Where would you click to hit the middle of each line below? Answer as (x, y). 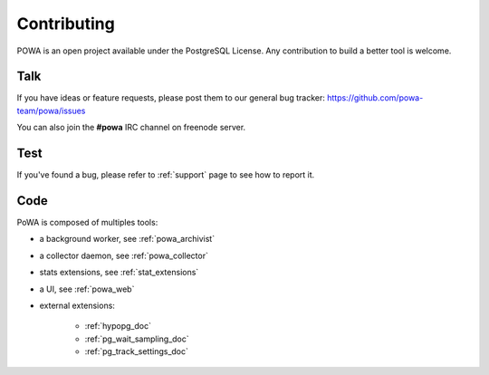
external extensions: (77, 305)
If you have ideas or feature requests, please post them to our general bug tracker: (171, 98)
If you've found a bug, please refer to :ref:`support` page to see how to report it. (166, 175)
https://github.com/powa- (375, 98)
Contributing (66, 24)
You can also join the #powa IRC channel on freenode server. (131, 128)
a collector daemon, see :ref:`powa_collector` (124, 255)
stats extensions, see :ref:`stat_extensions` (119, 273)
